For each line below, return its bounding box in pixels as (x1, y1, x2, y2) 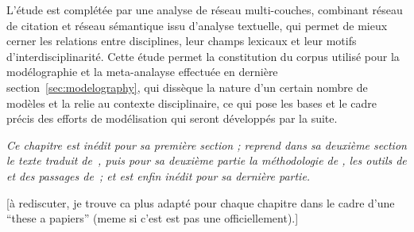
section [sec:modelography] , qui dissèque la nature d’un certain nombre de (6, 78, 368, 95)
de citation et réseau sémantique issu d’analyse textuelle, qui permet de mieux (6, 17, 388, 33)
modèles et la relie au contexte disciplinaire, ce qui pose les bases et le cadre (6, 94, 377, 111)
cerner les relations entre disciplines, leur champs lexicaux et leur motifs (6, 32, 357, 49)
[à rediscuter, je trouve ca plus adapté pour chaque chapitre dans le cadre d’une (6, 194, 395, 211)
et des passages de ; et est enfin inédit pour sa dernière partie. (6, 167, 311, 184)
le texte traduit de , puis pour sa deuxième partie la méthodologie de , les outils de (6, 152, 407, 169)
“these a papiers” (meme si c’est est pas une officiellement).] (6, 210, 299, 226)
